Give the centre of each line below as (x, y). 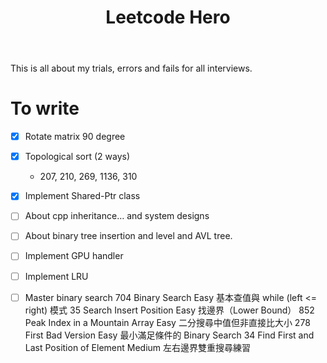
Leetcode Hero (168, 17)
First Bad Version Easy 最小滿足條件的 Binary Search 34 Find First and (169, 335)
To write (45, 108)
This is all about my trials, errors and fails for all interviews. (131, 68)
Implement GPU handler (74, 256)
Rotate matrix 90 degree (75, 137)
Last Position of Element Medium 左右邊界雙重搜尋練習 (138, 347)
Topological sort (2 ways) (77, 157)
